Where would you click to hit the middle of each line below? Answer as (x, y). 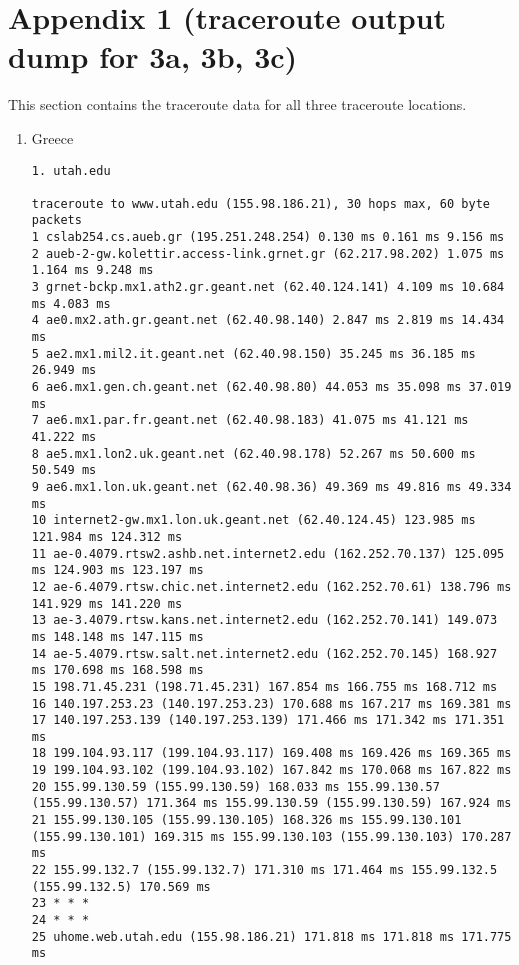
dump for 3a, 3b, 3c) (153, 56)
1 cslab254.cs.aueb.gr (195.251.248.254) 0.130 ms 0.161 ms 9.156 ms (268, 237)
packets (56, 220)
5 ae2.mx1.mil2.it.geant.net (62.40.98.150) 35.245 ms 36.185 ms (253, 353)
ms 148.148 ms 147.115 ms (117, 636)
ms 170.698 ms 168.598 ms (117, 670)
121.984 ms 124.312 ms (107, 536)
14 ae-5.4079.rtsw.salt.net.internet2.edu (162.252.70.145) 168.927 (264, 653)
